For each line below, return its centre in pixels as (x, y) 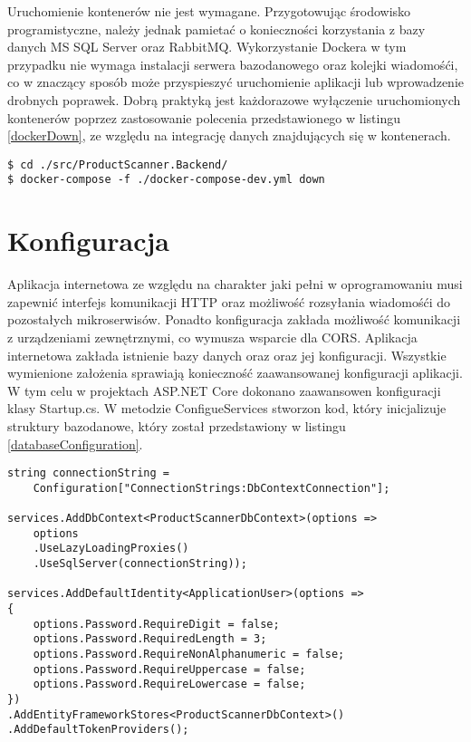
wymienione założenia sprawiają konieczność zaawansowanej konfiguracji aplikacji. (235, 373)
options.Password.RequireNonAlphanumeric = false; (189, 654)
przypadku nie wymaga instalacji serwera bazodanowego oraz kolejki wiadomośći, (233, 64)
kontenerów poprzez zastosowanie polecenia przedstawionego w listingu (204, 117)
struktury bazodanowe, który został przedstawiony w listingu (177, 425)
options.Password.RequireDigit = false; (156, 624)
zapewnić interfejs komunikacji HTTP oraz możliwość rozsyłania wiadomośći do (229, 301)
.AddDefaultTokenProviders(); (98, 730)
